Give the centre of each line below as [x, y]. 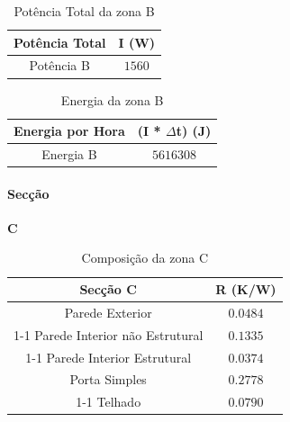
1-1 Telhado [109, 402]
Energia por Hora [69, 131]
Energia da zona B [112, 99]
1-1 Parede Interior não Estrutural [109, 334]
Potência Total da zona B [84, 11]
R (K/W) [246, 289]
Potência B [59, 65]
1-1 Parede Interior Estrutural [109, 357]
